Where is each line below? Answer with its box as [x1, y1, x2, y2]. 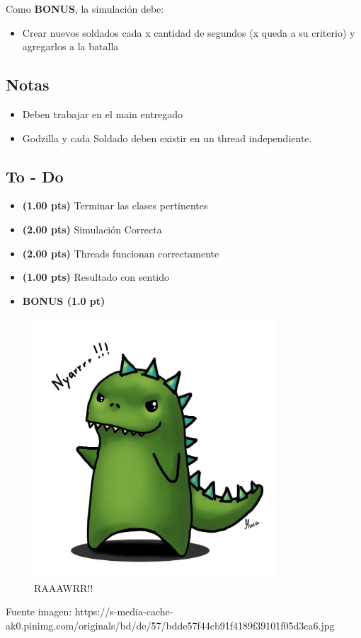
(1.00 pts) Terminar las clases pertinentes [22, 198, 208, 213]
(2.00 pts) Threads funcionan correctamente [22, 245, 219, 260]
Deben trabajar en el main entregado [22, 106, 183, 121]
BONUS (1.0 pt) [22, 293, 105, 308]
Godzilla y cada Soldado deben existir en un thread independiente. [22, 130, 312, 145]
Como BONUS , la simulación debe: [6, 1, 164, 16]
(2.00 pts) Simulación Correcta [22, 221, 162, 236]
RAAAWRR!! [34, 580, 93, 595]
